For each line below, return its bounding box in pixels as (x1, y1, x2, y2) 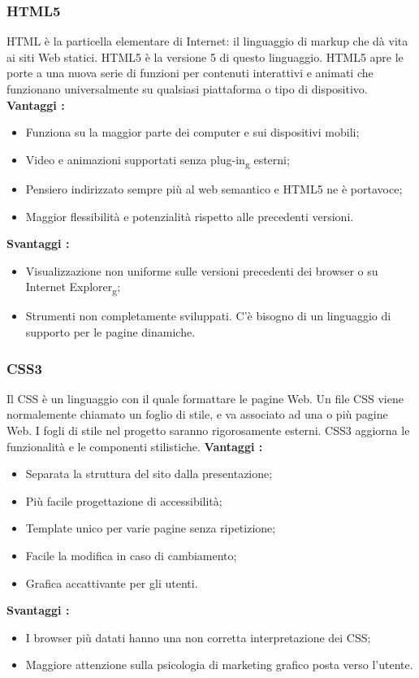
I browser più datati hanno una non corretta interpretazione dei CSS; (25, 628, 371, 645)
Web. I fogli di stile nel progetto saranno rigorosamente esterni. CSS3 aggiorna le (6, 422, 410, 438)
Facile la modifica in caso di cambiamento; (25, 546, 237, 563)
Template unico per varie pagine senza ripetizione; (25, 519, 276, 537)
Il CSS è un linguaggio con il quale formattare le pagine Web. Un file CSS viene (6, 389, 404, 406)
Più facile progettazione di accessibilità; (25, 492, 222, 509)
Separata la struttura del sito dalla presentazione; (25, 465, 273, 482)
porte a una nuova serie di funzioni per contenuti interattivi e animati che (6, 64, 374, 81)
